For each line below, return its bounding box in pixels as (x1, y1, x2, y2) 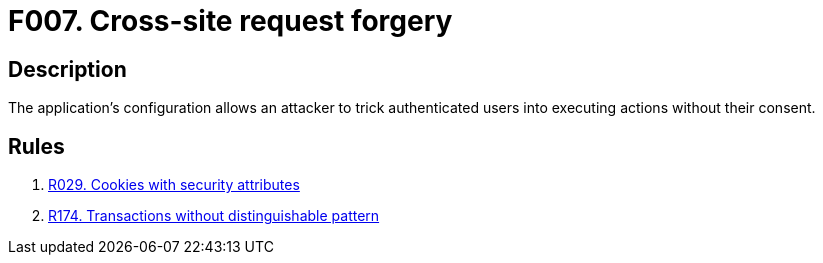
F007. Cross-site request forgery (8, 4, 453, 38)
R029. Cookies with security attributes (48, 176, 300, 194)
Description (8, 56, 127, 82)
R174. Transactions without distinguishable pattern (48, 207, 380, 225)
